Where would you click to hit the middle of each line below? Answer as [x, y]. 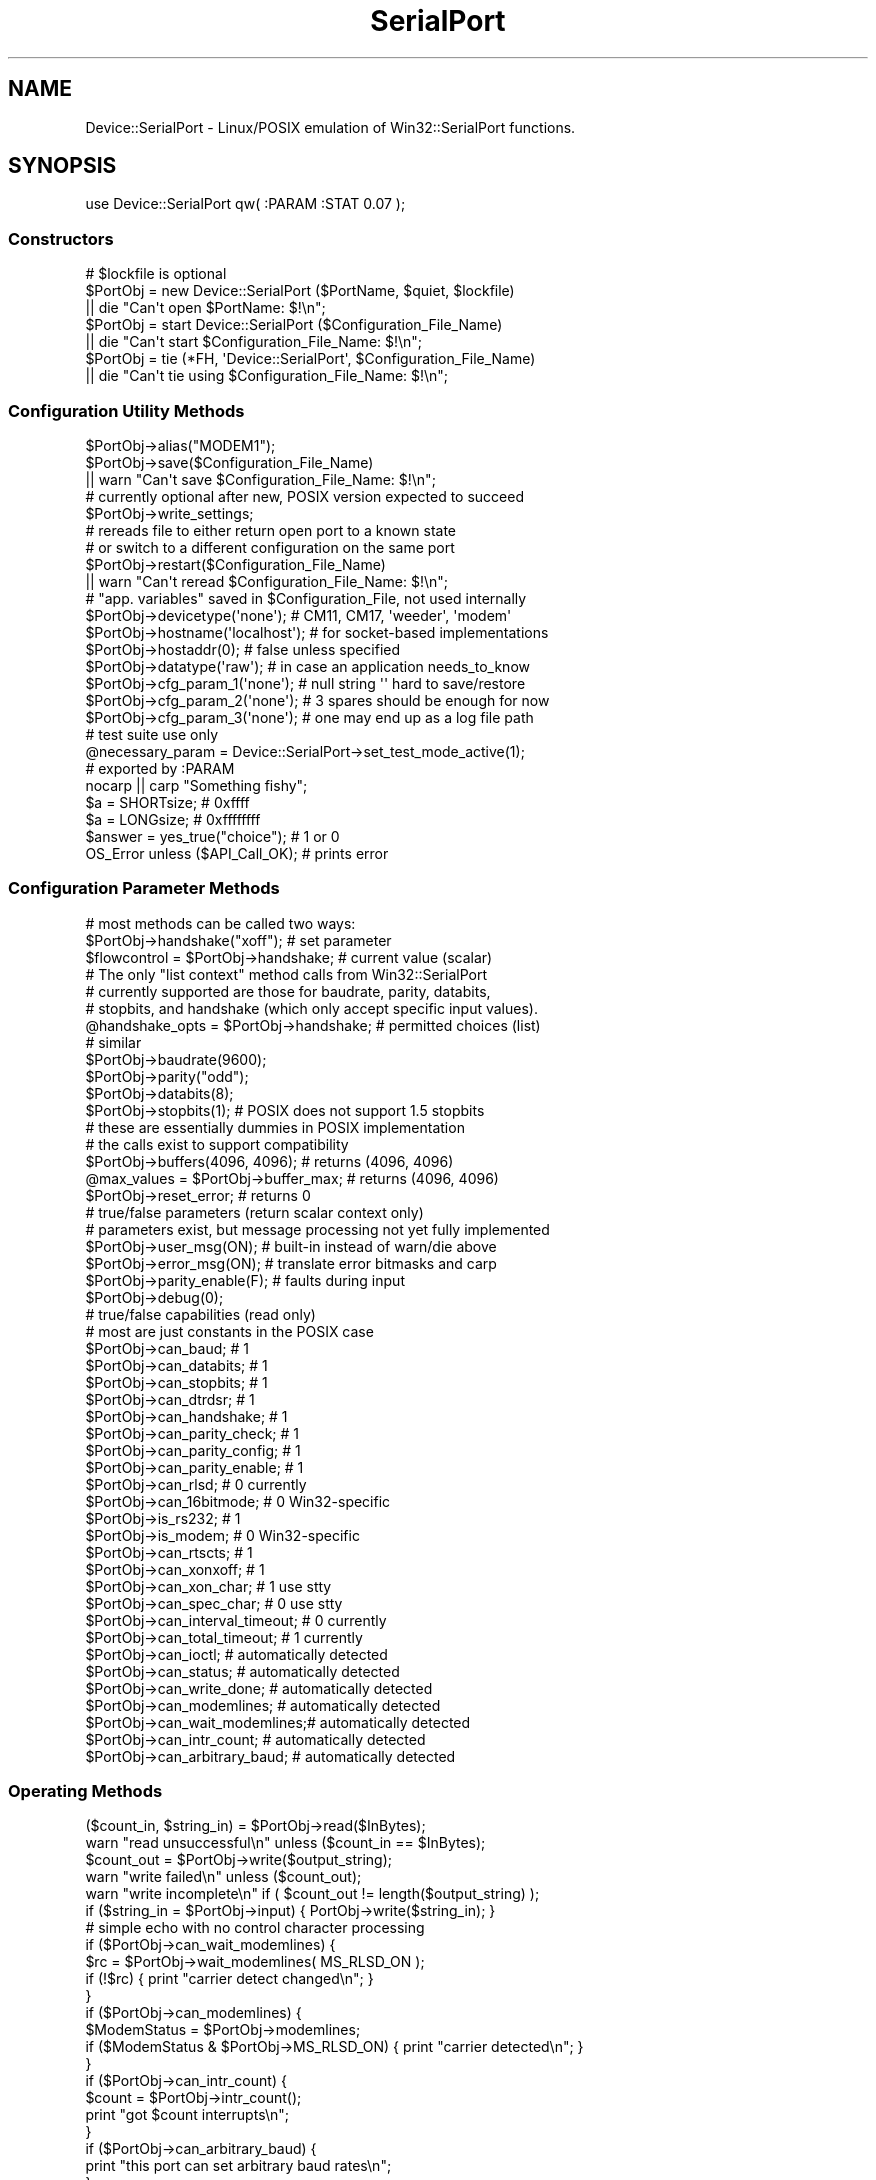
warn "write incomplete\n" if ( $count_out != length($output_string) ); [312, 1894]
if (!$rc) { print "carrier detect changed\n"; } [229, 1979]
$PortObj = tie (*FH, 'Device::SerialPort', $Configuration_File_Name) [310, 359]
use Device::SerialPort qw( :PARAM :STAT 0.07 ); [245, 204]
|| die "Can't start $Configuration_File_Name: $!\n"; [254, 342]
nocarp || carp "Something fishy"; [196, 785]
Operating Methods [85, 1791]
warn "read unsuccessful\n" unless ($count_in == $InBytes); [285, 1843]
